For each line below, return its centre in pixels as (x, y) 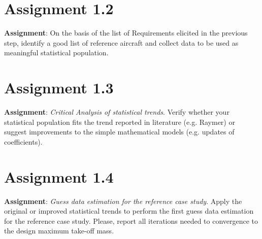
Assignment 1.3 (59, 88)
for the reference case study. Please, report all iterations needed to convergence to (131, 220)
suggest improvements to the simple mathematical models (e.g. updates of (119, 132)
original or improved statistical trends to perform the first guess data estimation (129, 211)
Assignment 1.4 (59, 176)
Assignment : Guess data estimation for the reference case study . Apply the (123, 201)
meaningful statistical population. (56, 53)
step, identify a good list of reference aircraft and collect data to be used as (121, 42)
